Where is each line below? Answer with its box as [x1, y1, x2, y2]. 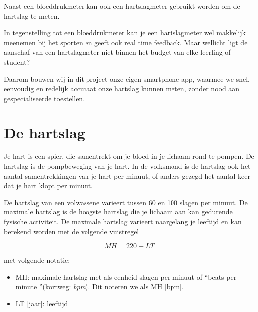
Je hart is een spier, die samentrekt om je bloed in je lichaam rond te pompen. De [4, 151, 254, 161]
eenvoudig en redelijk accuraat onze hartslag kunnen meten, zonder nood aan [4, 83, 240, 94]
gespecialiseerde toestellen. [4, 93, 85, 103]
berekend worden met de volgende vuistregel [4, 226, 139, 236]
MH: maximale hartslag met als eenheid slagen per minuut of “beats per [15, 271, 237, 282]
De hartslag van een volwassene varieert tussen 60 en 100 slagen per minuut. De [4, 197, 248, 207]
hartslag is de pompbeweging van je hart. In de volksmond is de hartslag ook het [4, 161, 251, 171]
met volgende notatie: [4, 255, 70, 265]
